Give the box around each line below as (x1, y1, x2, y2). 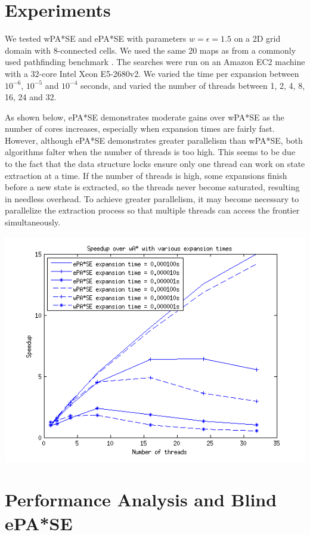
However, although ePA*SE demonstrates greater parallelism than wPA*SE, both (5, 134, 303, 146)
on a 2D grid (234, 32, 281, 45)
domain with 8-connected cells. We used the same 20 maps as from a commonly (5, 44, 296, 56)
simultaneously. (5, 216, 61, 228)
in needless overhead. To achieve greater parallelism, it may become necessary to (5, 192, 299, 205)
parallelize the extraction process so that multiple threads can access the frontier (5, 204, 300, 217)
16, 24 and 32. (5, 91, 57, 103)
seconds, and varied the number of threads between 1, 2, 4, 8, (80, 79, 305, 91)
